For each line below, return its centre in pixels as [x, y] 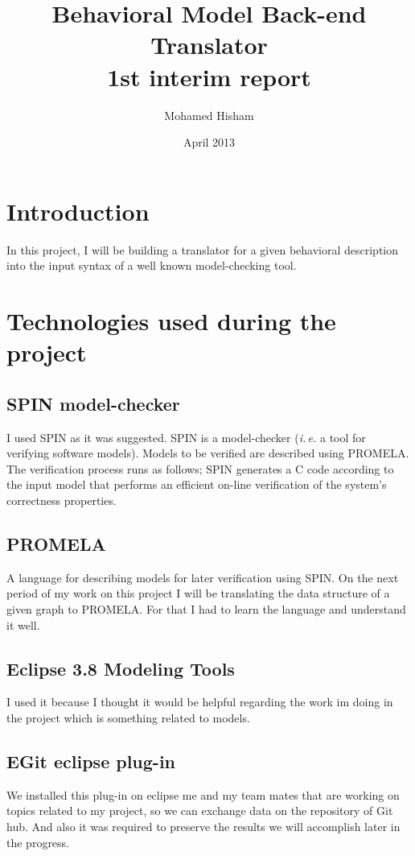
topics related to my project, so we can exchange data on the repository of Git [200, 811]
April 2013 [209, 142]
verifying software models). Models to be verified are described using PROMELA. [208, 453]
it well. [23, 624]
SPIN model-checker [93, 403]
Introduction [78, 211]
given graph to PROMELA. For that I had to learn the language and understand [206, 608]
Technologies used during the [171, 320]
